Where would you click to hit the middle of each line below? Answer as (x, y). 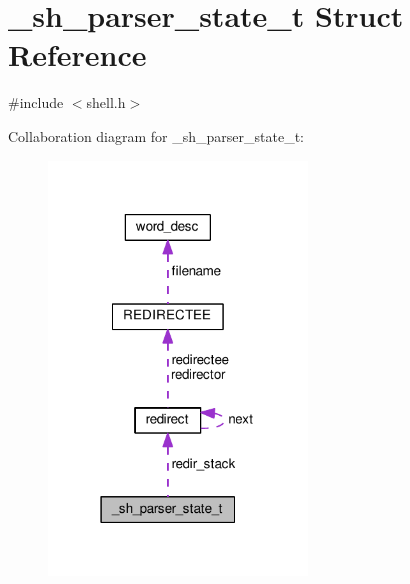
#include (36, 102)
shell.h (106, 102)
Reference (77, 54)
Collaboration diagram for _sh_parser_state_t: (156, 135)
